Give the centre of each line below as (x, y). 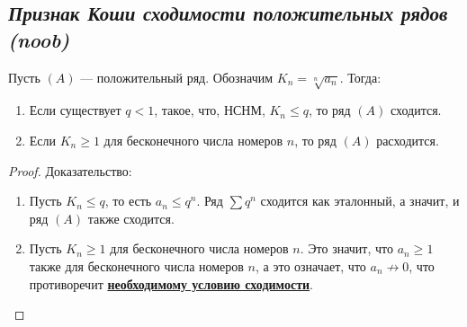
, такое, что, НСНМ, (210, 110)
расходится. (408, 140)
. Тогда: (360, 77)
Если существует (75, 110)
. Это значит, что (346, 248)
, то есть (128, 201)
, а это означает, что (311, 265)
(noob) (39, 39)
